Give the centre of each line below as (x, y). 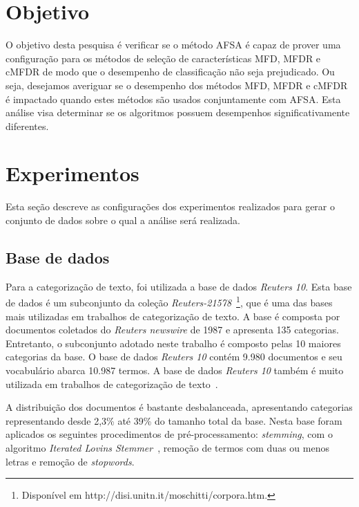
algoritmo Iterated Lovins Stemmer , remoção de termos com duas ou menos (167, 447)
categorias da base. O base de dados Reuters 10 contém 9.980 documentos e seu (174, 357)
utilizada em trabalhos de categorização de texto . (112, 384)
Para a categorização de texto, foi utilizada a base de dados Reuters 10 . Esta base (179, 286)
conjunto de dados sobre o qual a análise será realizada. (123, 220)
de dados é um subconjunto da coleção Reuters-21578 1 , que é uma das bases (169, 302)
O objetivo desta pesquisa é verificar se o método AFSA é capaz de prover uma (173, 45)
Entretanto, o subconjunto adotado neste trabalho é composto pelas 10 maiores (173, 343)
